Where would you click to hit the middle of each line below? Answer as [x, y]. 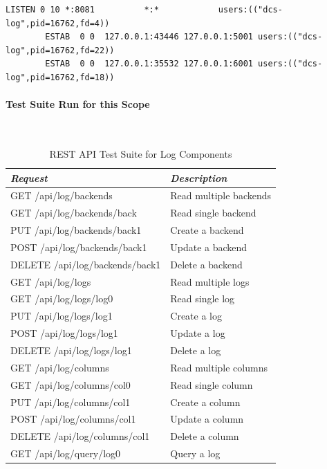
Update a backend [209, 247]
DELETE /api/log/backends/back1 [86, 264]
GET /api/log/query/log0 [66, 453]
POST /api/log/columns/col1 [73, 419]
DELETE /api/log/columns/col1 [80, 436]
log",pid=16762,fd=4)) [58, 23]
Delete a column [205, 436]
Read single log [203, 298]
